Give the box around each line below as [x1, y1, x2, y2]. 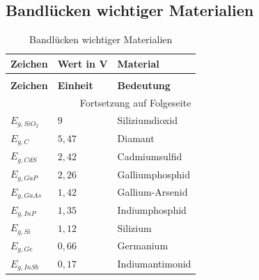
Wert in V [57, 56, 108, 70]
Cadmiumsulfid [117, 148, 182, 163]
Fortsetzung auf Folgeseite [79, 95, 191, 109]
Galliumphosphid [117, 166, 191, 181]
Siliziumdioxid [117, 113, 178, 127]
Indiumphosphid [117, 202, 187, 217]
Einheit [57, 77, 93, 92]
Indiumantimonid [117, 256, 191, 271]
